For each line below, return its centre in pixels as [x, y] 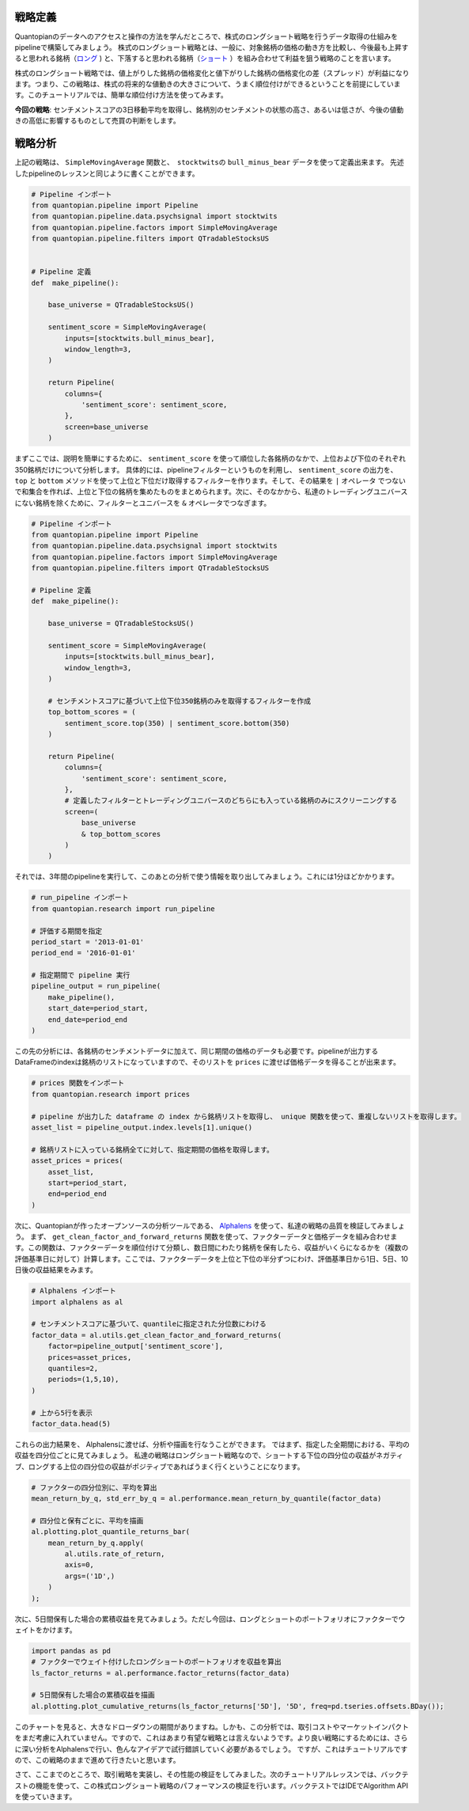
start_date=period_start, [98, 1008]
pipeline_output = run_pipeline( [96, 986]
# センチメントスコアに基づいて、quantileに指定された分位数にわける [149, 1324]
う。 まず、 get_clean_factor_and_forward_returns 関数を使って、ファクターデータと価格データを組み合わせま [206, 1237]
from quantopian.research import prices [110, 1094]
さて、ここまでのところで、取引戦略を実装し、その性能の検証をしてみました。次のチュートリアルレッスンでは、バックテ [212, 1775]
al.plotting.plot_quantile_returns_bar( [110, 1532]
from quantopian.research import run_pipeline [123, 909]
